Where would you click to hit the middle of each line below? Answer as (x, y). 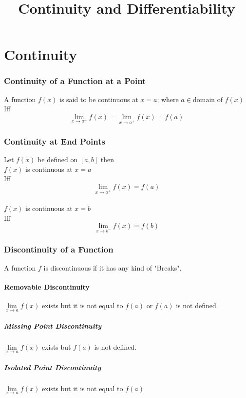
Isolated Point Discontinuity (53, 367)
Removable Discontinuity (47, 286)
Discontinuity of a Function (59, 249)
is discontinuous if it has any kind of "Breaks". (113, 267)
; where (168, 99)
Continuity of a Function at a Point (75, 81)
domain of (208, 100)
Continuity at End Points (55, 141)
